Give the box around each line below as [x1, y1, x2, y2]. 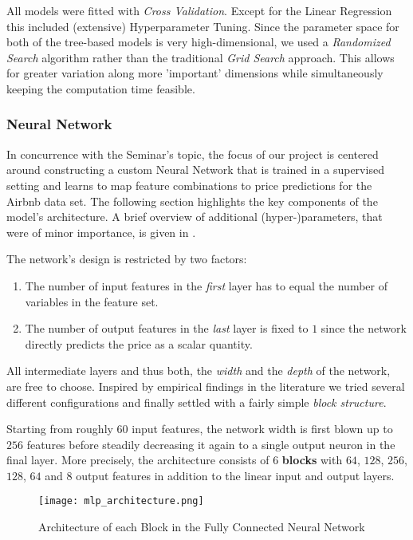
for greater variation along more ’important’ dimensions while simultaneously [6, 65, 383, 81]
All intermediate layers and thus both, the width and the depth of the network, [6, 362, 391, 379]
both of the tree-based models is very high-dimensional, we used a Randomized [6, 34, 391, 50]
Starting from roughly [6, 420, 113, 437]
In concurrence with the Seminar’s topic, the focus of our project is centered [6, 145, 379, 162]
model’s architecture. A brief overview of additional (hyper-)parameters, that [6, 208, 383, 225]
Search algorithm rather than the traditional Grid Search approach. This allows [6, 49, 395, 65]
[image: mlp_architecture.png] [38, 495, 204, 507]
